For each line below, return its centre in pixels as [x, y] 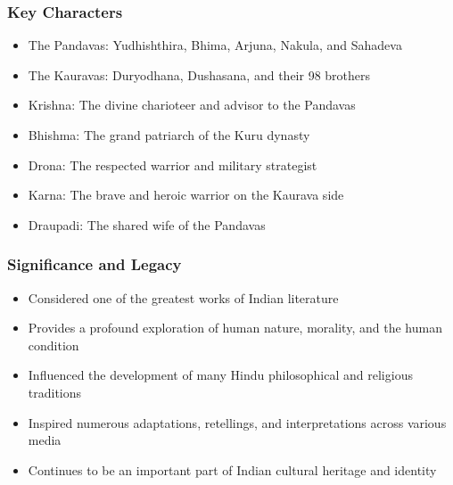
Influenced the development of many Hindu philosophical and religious [220, 375]
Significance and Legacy [95, 264]
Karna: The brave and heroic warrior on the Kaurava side [186, 195]
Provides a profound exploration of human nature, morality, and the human [235, 328]
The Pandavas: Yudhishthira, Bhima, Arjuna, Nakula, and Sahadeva [215, 45]
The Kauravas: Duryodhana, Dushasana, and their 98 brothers [199, 74]
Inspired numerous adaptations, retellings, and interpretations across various [237, 422]
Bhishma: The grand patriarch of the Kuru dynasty [169, 135]
